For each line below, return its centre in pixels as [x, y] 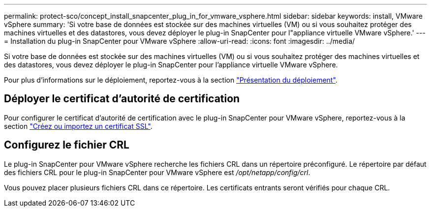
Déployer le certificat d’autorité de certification [122, 99]
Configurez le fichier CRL [67, 145]
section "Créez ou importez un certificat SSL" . [78, 126]
